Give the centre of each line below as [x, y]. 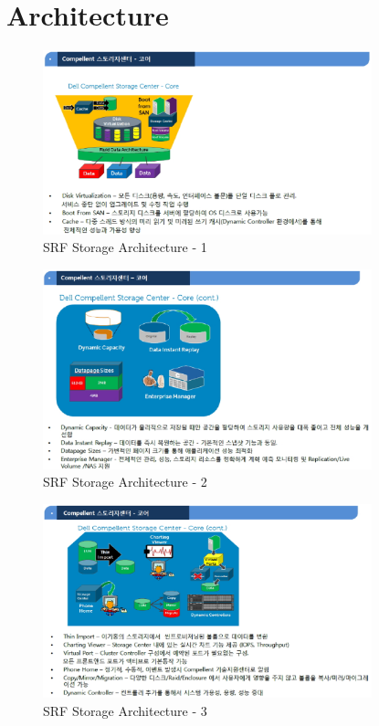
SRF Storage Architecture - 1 [125, 247]
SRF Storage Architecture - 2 [125, 482]
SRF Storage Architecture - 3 [125, 710]
